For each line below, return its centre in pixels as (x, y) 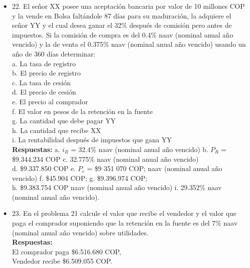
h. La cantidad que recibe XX (56, 130)
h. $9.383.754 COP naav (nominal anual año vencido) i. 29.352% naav (117, 187)
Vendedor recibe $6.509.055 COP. (62, 261)
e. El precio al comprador (50, 101)
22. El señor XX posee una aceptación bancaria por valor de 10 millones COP (128, 6)
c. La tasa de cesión (41, 82)
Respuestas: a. (36, 149)
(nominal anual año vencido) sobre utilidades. (80, 232)
